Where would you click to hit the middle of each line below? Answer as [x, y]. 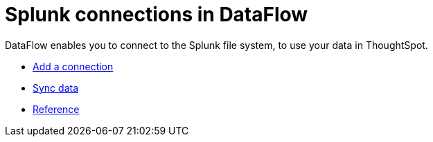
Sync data [56, 88]
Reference [56, 109]
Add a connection [73, 66]
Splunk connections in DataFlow [157, 14]
